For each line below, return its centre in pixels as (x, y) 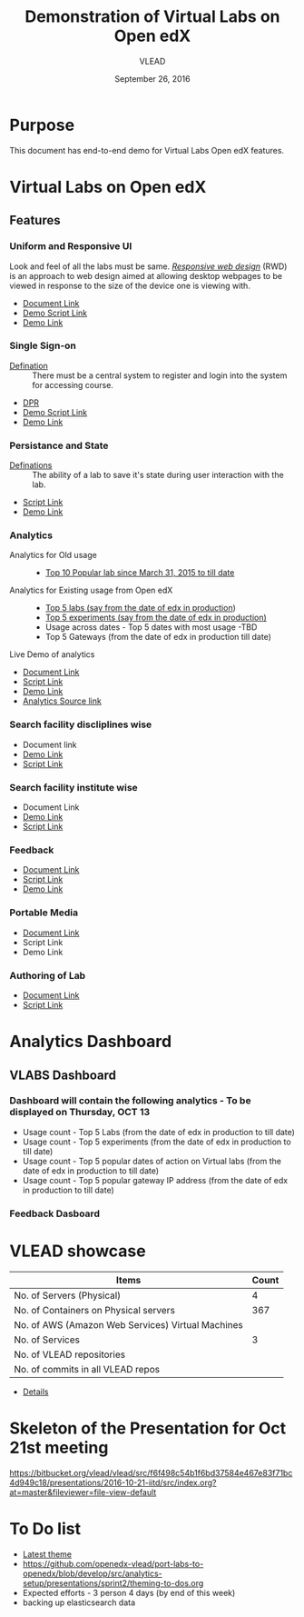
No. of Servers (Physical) (68, 1295)
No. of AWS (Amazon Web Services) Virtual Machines (128, 1324)
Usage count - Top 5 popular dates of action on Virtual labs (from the (152, 1161)
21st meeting (59, 1447)
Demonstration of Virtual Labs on (152, 17)
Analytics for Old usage (53, 555)
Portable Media (44, 913)
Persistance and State (59, 445)
